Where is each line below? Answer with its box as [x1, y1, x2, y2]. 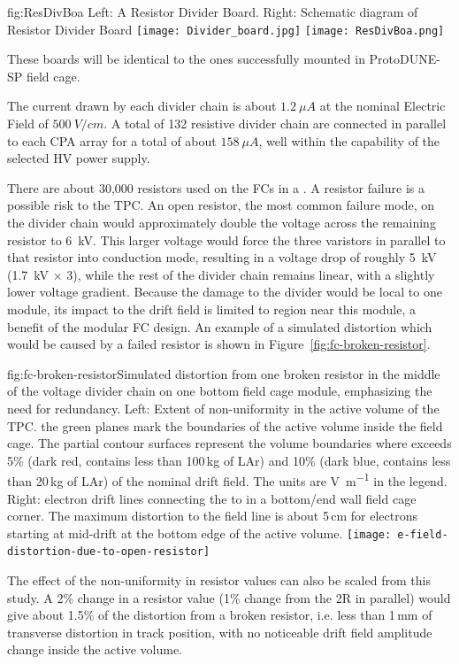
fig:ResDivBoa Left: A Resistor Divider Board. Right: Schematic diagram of [7, 3, 418, 20]
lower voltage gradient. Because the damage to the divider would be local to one [7, 282, 442, 301]
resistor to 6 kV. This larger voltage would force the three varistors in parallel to [7, 230, 446, 249]
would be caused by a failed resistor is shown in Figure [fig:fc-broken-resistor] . [7, 335, 431, 353]
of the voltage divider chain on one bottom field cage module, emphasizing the [7, 382, 432, 400]
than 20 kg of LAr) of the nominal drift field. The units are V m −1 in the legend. [7, 469, 448, 490]
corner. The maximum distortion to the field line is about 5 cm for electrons [7, 506, 417, 525]
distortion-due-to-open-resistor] [7, 545, 210, 559]
